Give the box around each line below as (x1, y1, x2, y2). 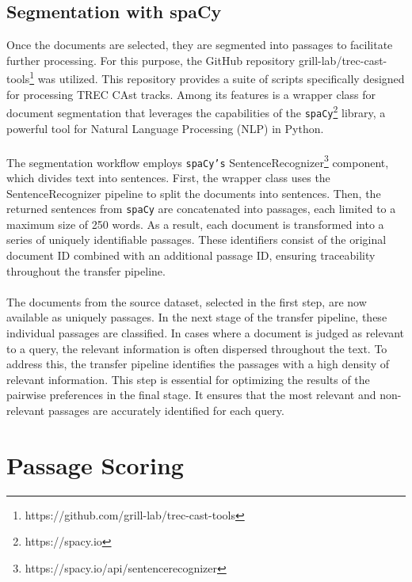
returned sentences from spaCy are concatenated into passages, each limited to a (6, 200, 396, 217)
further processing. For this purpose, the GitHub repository (6, 51, 296, 68)
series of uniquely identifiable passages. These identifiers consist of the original (6, 231, 387, 248)
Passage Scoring (6, 448, 184, 481)
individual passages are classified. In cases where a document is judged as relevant (6, 325, 405, 341)
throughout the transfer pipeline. (6, 262, 166, 279)
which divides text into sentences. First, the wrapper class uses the (6, 169, 330, 186)
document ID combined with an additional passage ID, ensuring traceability (6, 247, 376, 264)
